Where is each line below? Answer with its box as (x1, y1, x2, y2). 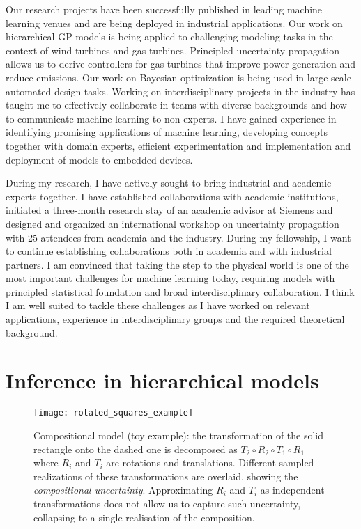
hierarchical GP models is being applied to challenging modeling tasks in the (6, 29, 333, 44)
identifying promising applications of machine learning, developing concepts (6, 125, 328, 139)
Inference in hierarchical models (6, 366, 319, 395)
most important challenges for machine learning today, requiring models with (6, 271, 335, 285)
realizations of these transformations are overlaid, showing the (33, 468, 298, 483)
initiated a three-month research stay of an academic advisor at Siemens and (6, 203, 333, 217)
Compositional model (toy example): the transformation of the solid (33, 428, 324, 443)
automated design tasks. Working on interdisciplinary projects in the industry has (6, 84, 355, 98)
